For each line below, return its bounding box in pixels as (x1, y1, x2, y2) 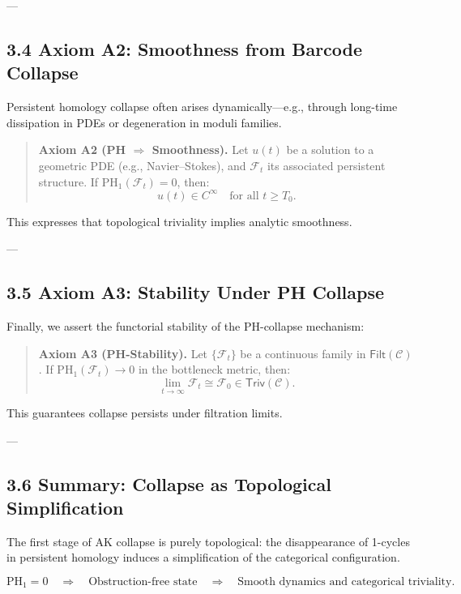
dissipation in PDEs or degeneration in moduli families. (6, 113, 282, 130)
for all (229, 190, 259, 202)
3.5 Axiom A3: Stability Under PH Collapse (6, 280, 385, 305)
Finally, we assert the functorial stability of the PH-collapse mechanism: (6, 318, 365, 335)
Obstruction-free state (88, 576, 198, 588)
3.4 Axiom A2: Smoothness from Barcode (6, 36, 363, 61)
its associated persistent (267, 156, 386, 173)
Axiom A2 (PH (38, 141, 126, 158)
